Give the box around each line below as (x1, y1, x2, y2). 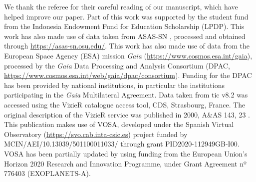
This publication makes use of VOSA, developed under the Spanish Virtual (4, 119, 234, 129)
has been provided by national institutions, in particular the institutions (4, 79, 225, 90)
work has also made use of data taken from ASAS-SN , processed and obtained (4, 30, 246, 41)
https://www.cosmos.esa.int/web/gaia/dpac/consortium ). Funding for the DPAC (4, 70, 252, 80)
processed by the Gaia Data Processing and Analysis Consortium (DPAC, (4, 60, 230, 70)
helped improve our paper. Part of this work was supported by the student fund (4, 11, 249, 21)
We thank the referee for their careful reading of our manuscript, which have (4, 1, 238, 11)
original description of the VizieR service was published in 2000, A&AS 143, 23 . (4, 109, 250, 119)
